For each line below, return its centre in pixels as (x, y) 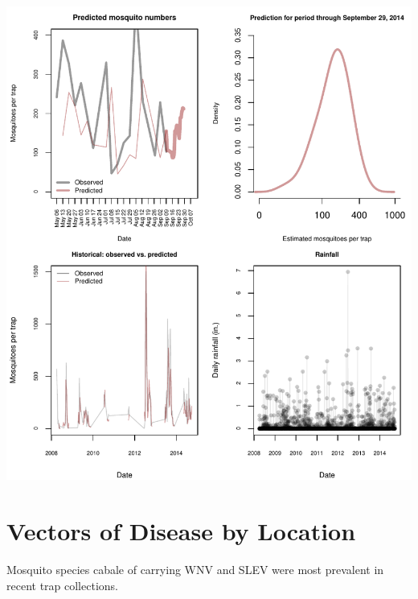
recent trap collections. (62, 585)
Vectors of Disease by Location (181, 531)
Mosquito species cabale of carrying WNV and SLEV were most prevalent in (195, 570)
